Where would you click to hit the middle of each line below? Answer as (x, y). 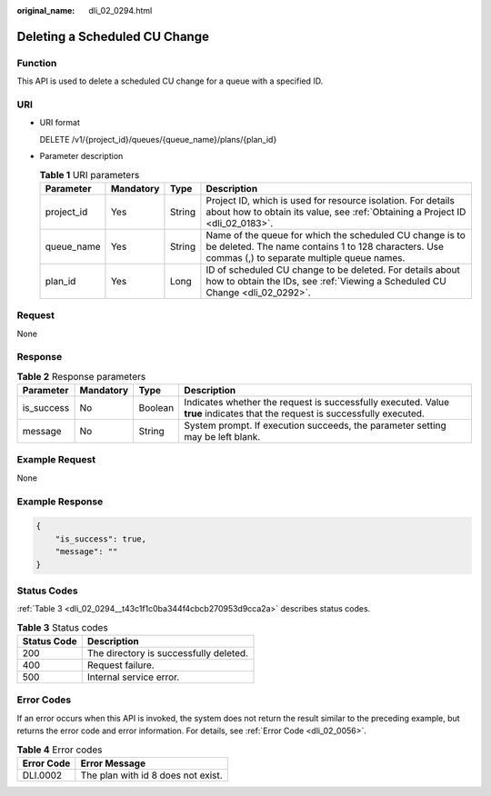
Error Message (113, 763)
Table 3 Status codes (62, 627)
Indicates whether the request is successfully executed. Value (317, 403)
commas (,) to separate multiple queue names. (306, 257)
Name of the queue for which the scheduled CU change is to (336, 234)
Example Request (56, 460)
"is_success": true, (101, 539)
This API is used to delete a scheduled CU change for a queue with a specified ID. (170, 81)
